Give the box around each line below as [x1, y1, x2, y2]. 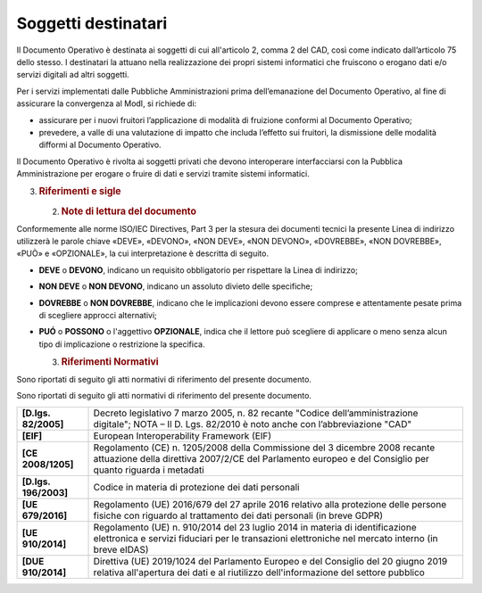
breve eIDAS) [93, 543, 149, 556]
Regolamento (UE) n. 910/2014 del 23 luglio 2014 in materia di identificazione [93, 521, 417, 533]
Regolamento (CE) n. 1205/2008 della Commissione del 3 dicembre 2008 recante [93, 441, 436, 454]
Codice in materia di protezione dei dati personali [93, 481, 300, 493]
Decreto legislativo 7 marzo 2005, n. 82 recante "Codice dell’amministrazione [93, 407, 419, 419]
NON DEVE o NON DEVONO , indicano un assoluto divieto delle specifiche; [38, 281, 313, 292]
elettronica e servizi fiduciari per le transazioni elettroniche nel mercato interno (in [93, 531, 438, 544]
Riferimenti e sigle [38, 185, 121, 198]
